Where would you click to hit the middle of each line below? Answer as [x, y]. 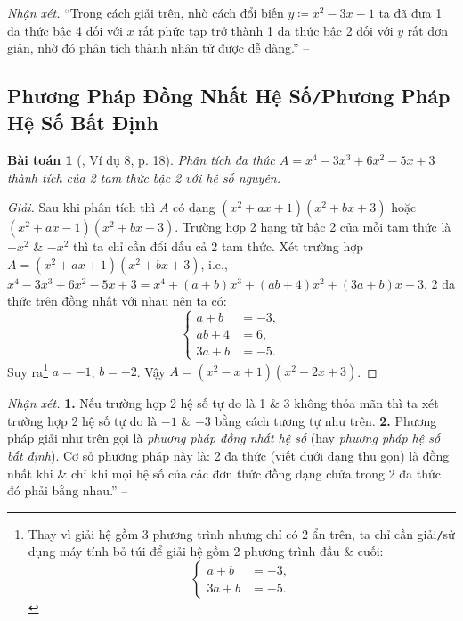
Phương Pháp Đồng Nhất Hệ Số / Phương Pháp [229, 96]
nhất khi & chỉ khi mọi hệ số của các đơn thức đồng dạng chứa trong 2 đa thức [224, 473]
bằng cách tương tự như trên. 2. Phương [326, 420]
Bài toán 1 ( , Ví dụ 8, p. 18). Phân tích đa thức [141, 159]
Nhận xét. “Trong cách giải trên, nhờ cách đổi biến [146, 12]
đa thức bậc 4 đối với [65, 30]
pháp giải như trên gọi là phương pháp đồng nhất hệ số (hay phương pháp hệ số [224, 438]
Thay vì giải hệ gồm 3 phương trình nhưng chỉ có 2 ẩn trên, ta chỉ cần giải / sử [241, 533]
